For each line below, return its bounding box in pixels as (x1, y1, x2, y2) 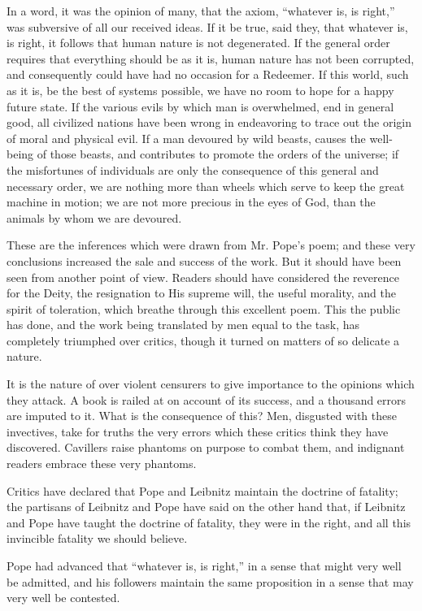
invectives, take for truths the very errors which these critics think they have (7, 422, 389, 440)
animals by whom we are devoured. (7, 209, 182, 226)
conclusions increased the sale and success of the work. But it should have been (7, 252, 402, 269)
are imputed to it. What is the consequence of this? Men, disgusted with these (7, 407, 397, 424)
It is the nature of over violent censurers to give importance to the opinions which (7, 375, 415, 392)
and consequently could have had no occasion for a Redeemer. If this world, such (7, 66, 409, 83)
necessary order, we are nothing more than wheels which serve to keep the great (7, 177, 405, 194)
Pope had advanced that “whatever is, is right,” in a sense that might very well (7, 557, 402, 574)
